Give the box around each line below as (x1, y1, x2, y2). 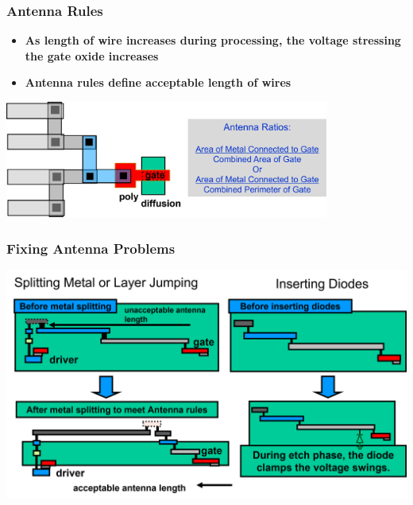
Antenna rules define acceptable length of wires (25, 74, 291, 91)
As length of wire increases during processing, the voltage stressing (25, 32, 401, 49)
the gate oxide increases (25, 47, 159, 64)
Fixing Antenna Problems (6, 238, 176, 258)
